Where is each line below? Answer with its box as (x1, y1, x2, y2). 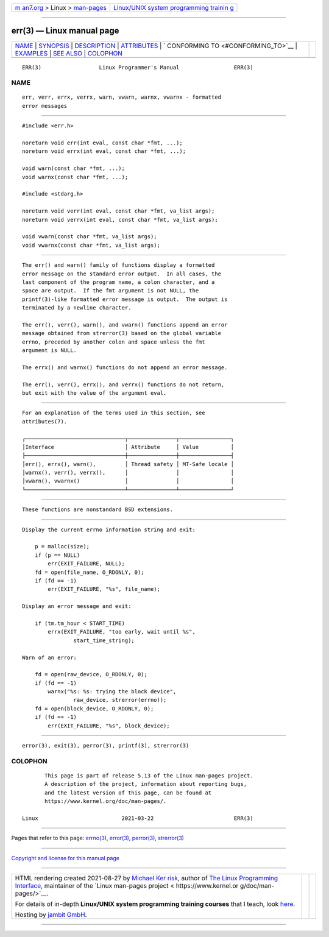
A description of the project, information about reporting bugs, (44, 780, 247, 788)
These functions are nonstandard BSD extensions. (22, 506, 174, 513)
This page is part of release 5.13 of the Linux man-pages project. (44, 772, 253, 779)
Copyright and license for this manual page (11, 854, 120, 861)
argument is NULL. (22, 347, 77, 354)
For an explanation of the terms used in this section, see (22, 409, 205, 417)
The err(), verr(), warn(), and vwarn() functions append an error (22, 321, 228, 328)
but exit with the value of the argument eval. (22, 389, 167, 396)
